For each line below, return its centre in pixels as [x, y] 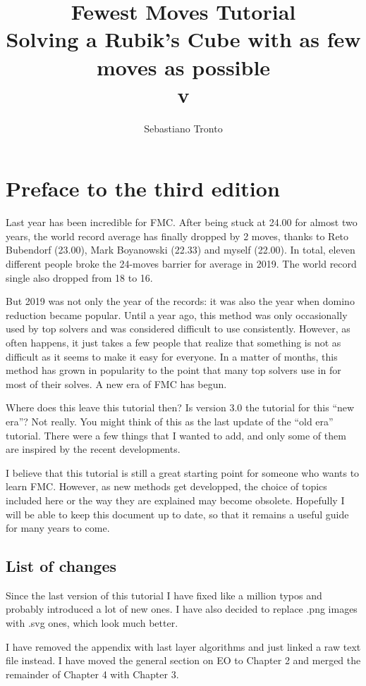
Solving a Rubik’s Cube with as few [183, 39]
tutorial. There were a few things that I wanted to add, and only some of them [176, 435]
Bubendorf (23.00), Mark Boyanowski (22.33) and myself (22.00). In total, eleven [181, 250]
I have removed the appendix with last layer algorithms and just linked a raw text [183, 646]
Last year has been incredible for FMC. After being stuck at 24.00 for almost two [182, 222]
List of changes [61, 566]
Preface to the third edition [143, 188]
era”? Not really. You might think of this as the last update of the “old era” [170, 421]
